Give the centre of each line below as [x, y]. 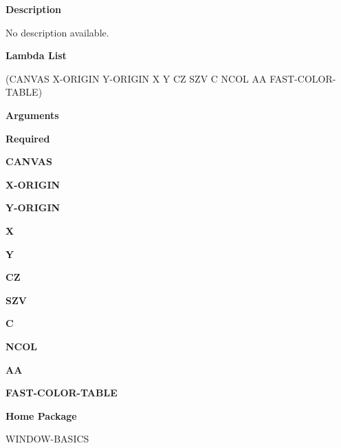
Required [28, 138]
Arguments [32, 115]
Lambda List [36, 55]
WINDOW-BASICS [47, 439]
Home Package [41, 415]
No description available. [57, 32]
